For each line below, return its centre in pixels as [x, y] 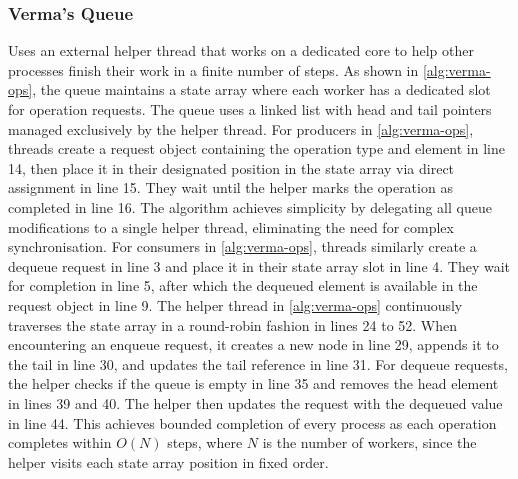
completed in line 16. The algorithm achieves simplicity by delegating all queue [250, 206]
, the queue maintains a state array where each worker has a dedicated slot [261, 89]
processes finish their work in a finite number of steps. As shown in [213, 69]
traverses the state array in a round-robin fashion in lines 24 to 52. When [233, 324]
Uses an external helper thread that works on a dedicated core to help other [241, 50]
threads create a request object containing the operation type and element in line [256, 148]
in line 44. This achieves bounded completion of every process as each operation [252, 422]
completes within [60, 442]
